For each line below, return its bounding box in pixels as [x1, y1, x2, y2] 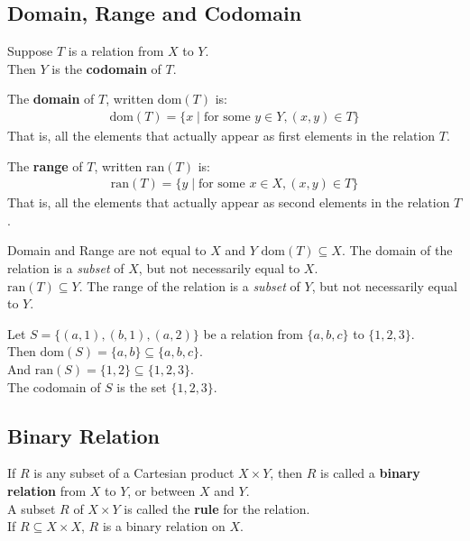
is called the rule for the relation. [124, 499, 310, 518]
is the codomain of [51, 59, 161, 78]
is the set [116, 377, 167, 396]
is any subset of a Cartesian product [33, 463, 235, 482]
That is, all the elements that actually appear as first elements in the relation [7, 126, 436, 145]
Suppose [7, 41, 53, 60]
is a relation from [68, 41, 164, 60]
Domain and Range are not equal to [7, 241, 207, 260]
